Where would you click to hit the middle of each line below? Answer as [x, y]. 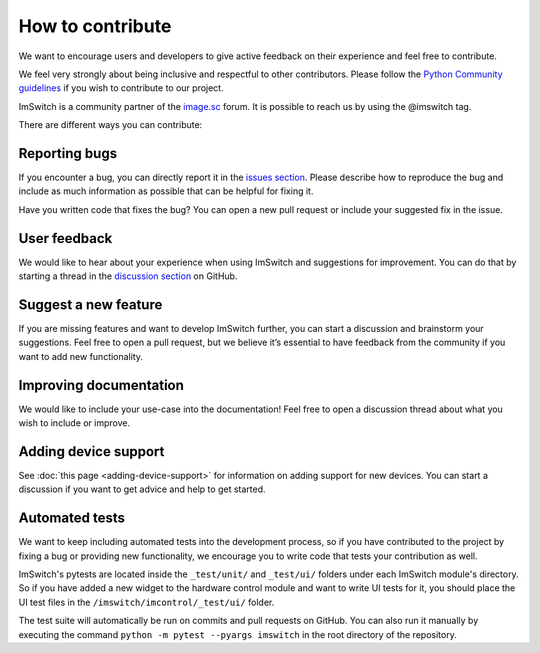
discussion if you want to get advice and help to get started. [142, 489]
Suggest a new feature [90, 304]
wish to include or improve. [74, 423]
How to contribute [95, 26]
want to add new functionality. [81, 356]
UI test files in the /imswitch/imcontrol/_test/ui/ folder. [146, 602]
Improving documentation [101, 385]
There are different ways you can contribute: [110, 125]
